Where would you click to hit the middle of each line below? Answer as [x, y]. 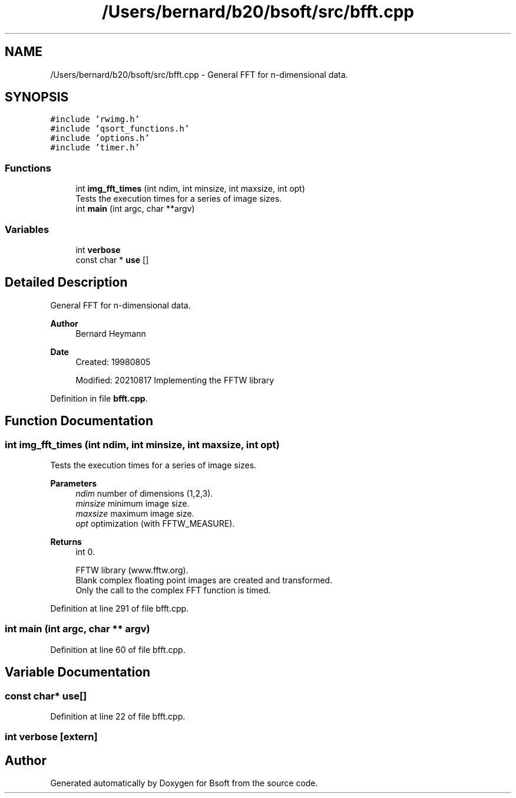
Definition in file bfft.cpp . [99, 398]
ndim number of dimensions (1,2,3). [144, 493]
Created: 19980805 [113, 362]
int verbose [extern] [51, 737]
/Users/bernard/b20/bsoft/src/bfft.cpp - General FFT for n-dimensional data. [199, 74]
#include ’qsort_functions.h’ [120, 129]
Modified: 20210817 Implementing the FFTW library [175, 380]
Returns [66, 542]
